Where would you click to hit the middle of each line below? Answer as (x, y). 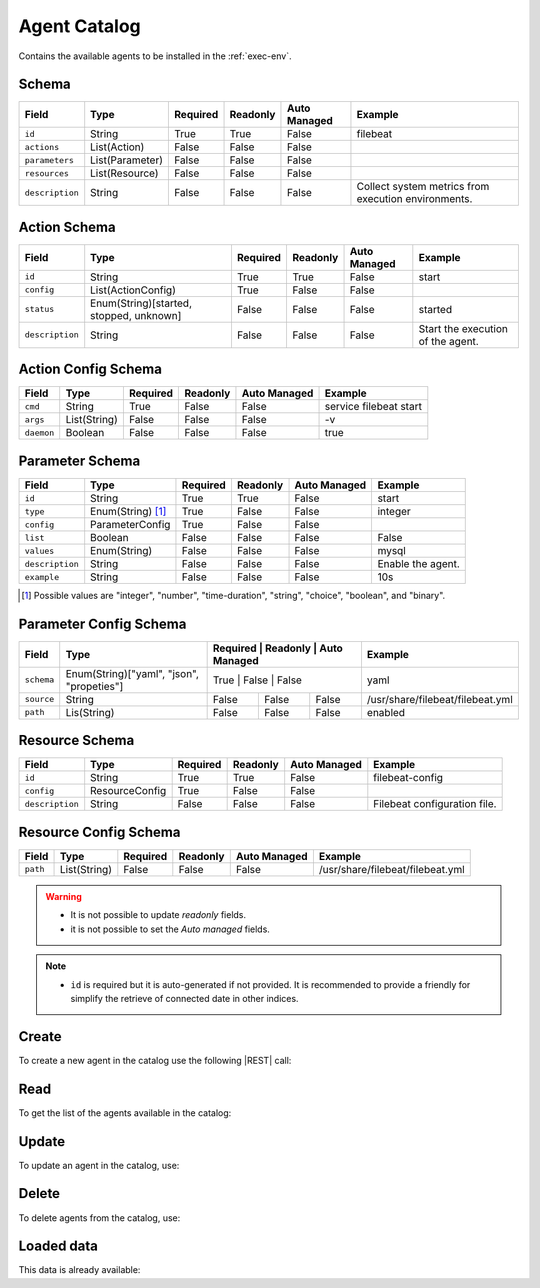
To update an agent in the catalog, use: (99, 1165)
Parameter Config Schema (102, 623)
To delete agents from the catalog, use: (99, 1217)
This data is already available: (79, 1270)
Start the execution (463, 328)
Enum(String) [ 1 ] (128, 511)
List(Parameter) (127, 160)
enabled (385, 712)
